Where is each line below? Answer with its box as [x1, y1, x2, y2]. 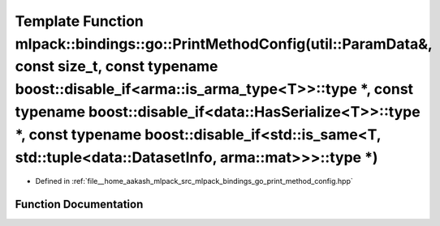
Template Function [15, 12, 144, 30]
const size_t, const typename [15, 58, 218, 76]
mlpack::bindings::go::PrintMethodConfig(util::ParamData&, [15, 35, 433, 53]
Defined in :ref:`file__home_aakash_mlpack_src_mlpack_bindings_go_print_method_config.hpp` [35, 177, 353, 186]
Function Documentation [15, 198, 144, 211]
